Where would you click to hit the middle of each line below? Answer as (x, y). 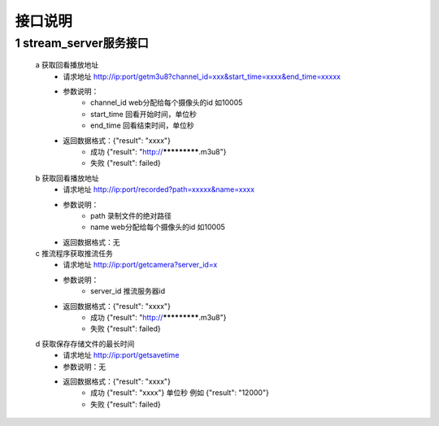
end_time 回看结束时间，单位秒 (142, 125)
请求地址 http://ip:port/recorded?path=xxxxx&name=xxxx (159, 189)
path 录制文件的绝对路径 (131, 215)
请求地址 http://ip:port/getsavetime (121, 355)
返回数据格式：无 (91, 242)
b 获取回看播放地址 (67, 178)
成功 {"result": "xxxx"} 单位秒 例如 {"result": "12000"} (180, 393)
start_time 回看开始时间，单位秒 (143, 114)
